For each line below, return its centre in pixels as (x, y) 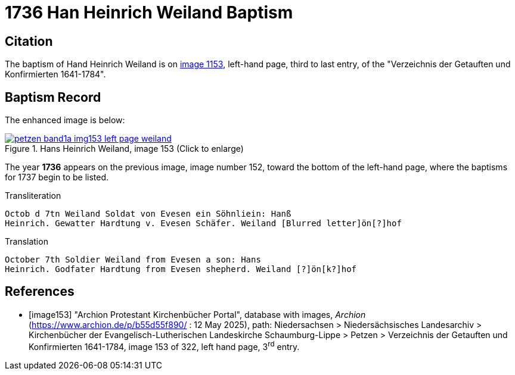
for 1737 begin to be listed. (57, 177)
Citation (29, 41)
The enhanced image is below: (65, 120)
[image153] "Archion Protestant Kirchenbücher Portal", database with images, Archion (197, 314)
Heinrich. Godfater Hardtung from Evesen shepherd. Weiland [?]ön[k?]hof (181, 269)
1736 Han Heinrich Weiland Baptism (149, 12)
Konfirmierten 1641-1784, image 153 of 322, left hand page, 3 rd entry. (164, 346)
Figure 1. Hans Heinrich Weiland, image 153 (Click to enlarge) (124, 149)
